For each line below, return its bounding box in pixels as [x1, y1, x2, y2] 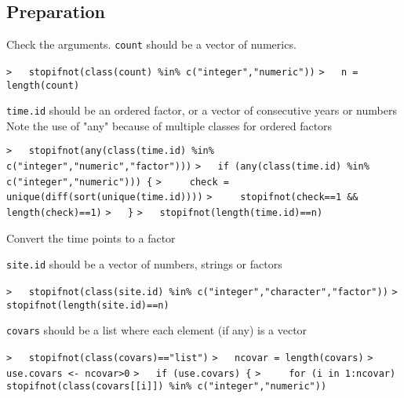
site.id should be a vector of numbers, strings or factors [6, 256, 282, 272]
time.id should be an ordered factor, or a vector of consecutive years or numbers [6, 102, 397, 119]
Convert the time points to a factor [6, 229, 176, 246]
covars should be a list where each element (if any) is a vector [6, 322, 308, 338]
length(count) [6, 79, 80, 91]
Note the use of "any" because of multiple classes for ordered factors [6, 117, 333, 133]
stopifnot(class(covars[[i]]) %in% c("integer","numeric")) [6, 381, 327, 393]
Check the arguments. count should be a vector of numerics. [6, 36, 297, 53]
